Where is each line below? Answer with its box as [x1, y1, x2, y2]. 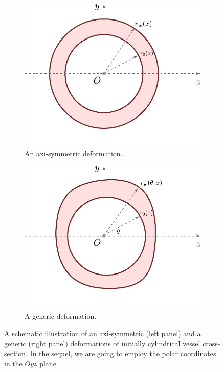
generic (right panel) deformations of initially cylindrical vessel [4, 338, 200, 348]
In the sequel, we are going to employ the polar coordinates [30, 348, 216, 359]
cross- [203, 338, 220, 348]
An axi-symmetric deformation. [25, 148, 123, 159]
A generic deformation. [25, 310, 97, 321]
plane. [39, 358, 58, 368]
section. [4, 348, 28, 359]
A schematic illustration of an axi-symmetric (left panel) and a [4, 328, 201, 339]
